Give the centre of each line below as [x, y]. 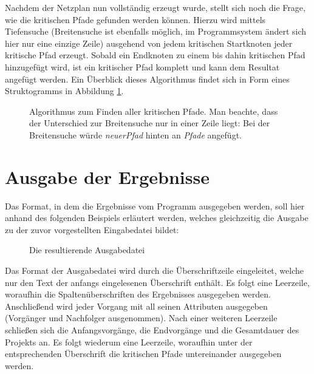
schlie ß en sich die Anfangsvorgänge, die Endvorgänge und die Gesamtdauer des [152, 330]
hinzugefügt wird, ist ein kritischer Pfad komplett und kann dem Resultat [142, 66]
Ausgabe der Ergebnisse [107, 176]
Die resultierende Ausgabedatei [87, 250]
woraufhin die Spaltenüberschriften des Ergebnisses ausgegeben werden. [138, 294]
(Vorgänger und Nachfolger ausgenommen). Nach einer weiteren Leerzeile [141, 318]
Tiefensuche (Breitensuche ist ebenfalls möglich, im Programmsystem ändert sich [156, 31]
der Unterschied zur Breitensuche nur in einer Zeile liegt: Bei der [150, 123]
